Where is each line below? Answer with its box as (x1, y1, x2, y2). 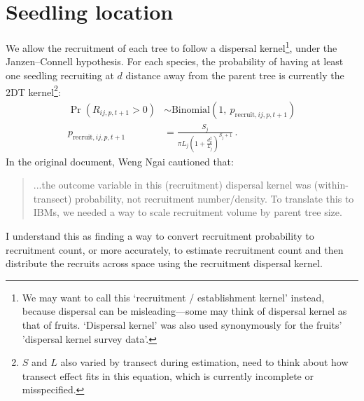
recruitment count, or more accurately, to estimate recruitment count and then (6, 242, 344, 257)
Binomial (171, 104, 210, 115)
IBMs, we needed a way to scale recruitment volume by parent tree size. (33, 205, 342, 219)
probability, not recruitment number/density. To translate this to (75, 191, 354, 205)
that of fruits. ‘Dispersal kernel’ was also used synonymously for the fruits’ (22, 318, 342, 332)
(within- (314, 177, 349, 192)
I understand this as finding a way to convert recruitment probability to (6, 229, 314, 243)
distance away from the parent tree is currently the (125, 67, 344, 82)
